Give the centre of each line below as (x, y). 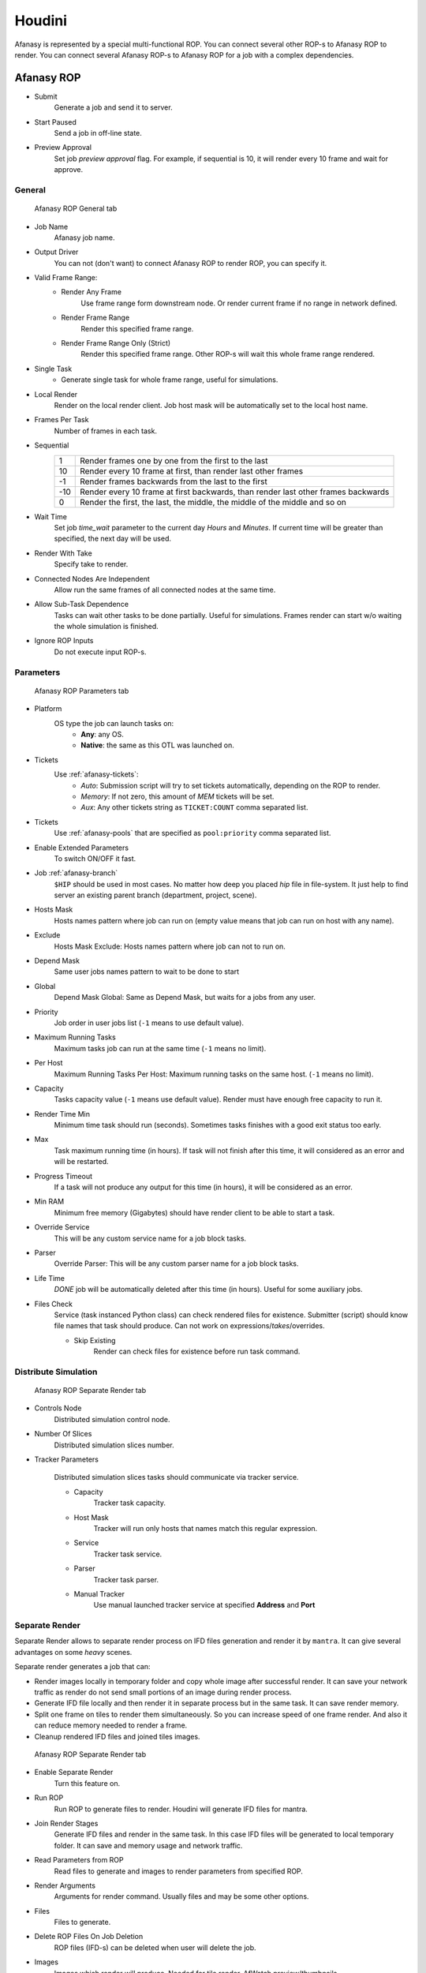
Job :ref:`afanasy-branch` (76, 873)
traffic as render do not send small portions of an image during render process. (163, 1692)
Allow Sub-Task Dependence (82, 605)
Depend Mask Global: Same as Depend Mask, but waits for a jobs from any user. (185, 998)
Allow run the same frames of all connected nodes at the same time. (165, 590)
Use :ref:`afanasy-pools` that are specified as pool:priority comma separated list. (192, 833)
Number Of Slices (63, 1434)
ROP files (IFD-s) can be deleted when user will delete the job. (155, 1947)
